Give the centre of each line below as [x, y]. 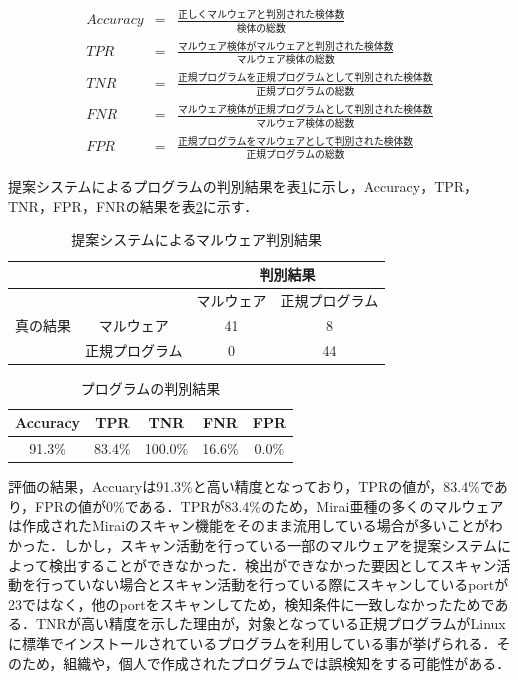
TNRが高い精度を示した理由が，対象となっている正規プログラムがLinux [270, 623]
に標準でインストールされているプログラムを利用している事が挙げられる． [252, 642]
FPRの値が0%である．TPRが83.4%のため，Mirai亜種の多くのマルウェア [269, 505]
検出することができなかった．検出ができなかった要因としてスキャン [272, 564]
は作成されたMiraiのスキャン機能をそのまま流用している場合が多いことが [248, 525]
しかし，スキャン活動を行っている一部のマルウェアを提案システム [280, 545]
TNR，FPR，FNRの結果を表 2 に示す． [133, 205]
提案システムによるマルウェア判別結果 [196, 239]
